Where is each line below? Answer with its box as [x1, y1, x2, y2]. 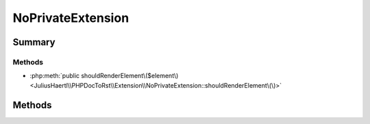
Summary [12, 36, 56, 48]
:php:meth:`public [29, 72, 80, 80]
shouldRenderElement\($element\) [81, 72, 179, 80]
